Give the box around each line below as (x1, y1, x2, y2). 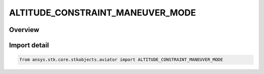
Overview (9, 26, 40, 34)
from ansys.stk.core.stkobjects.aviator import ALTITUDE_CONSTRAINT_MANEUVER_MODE (19, 57, 223, 62)
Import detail (9, 41, 49, 49)
